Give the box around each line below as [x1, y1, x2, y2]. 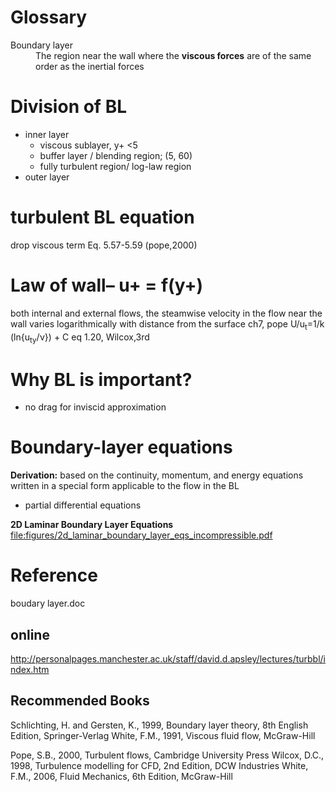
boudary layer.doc [10, 597, 86, 610]
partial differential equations [24, 499, 142, 511]
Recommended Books [10, 692, 150, 710]
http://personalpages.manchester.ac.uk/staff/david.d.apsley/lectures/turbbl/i [10, 652, 326, 665]
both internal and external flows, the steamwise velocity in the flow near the [10, 307, 323, 319]
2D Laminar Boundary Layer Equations [10, 519, 174, 531]
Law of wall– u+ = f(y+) [10, 274, 203, 296]
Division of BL [10, 96, 127, 118]
